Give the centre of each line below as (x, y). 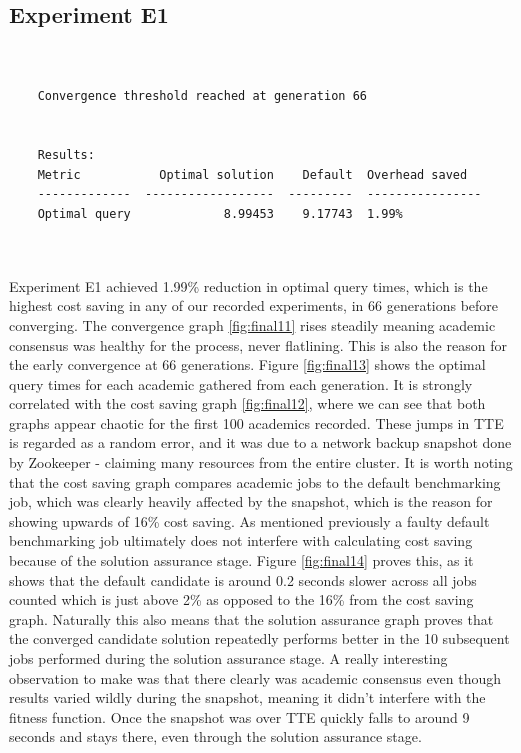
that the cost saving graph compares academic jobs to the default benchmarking (255, 481)
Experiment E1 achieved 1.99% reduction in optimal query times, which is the (248, 285)
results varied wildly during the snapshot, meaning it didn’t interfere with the (247, 697)
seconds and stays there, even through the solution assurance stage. (215, 736)
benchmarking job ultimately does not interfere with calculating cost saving (241, 540)
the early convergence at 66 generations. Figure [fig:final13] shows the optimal (247, 364)
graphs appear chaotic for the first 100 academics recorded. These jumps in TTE (256, 422)
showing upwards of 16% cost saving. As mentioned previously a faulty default (249, 520)
